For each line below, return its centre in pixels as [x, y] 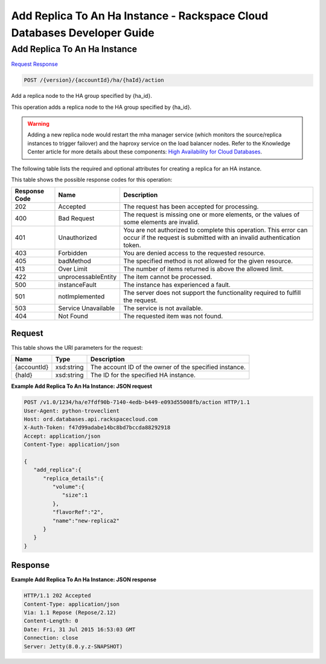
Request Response [35, 64]
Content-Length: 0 [51, 621]
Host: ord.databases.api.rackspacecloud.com [91, 419]
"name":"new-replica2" [86, 521]
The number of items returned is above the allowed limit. [203, 269]
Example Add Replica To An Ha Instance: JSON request [81, 386]
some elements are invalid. [161, 222]
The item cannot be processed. [168, 277]
